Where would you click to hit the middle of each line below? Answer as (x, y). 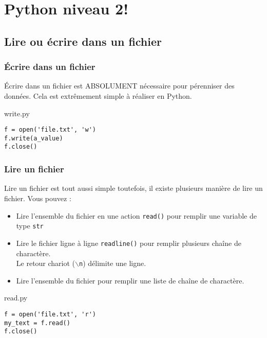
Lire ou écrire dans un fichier (83, 41)
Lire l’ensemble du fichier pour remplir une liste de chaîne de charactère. (130, 280)
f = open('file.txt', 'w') (50, 130)
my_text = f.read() (37, 323)
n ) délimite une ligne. (113, 263)
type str (30, 226)
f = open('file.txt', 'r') (50, 314)
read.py (16, 298)
